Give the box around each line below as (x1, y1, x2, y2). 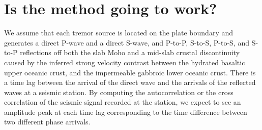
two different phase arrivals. (4, 116, 91, 127)
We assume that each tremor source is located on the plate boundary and (4, 27, 234, 38)
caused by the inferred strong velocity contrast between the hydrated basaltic (4, 57, 245, 67)
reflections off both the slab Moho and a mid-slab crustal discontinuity (20, 47, 240, 58)
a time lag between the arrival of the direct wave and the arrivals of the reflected (4, 77, 256, 88)
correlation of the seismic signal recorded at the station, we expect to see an (4, 97, 241, 107)
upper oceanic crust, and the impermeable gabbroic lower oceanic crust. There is (4, 67, 256, 77)
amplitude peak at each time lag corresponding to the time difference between (4, 106, 247, 117)
